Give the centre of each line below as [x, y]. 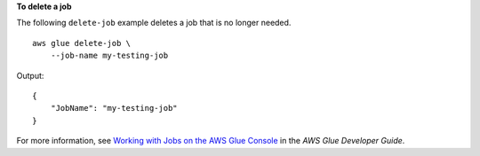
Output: [30, 75]
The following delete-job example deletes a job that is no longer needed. [154, 23]
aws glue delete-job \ [82, 43]
